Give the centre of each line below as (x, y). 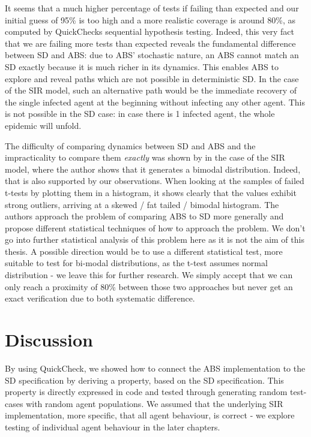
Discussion (49, 340)
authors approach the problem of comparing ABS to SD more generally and (144, 216)
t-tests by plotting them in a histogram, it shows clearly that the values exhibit (151, 192)
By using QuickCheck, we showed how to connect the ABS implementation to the (155, 368)
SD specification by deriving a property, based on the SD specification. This (144, 380)
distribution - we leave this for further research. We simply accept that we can (149, 275)
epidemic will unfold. (43, 125)
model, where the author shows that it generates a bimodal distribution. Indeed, (153, 169)
